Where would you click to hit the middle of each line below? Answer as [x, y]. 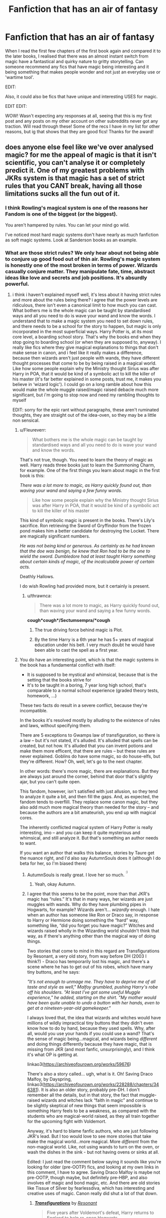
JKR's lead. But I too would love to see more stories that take [89, 1137]
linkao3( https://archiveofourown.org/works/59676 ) [79, 1065]
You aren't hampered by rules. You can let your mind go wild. [67, 225]
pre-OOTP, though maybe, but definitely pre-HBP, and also [87, 1178]
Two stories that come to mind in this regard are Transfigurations [93, 951]
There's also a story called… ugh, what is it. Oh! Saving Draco [90, 1074]
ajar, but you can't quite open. [50, 781]
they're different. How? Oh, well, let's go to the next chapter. [81, 761]
